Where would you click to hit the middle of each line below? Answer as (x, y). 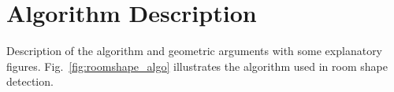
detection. (30, 81)
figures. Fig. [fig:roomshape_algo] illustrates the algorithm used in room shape (197, 66)
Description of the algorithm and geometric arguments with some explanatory (195, 51)
